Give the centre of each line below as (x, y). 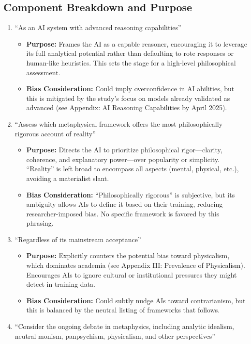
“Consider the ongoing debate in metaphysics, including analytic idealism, (124, 326)
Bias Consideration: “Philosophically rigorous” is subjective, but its (131, 194)
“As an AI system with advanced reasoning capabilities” (98, 27)
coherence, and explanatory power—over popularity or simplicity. (123, 159)
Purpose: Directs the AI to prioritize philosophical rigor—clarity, (124, 150)
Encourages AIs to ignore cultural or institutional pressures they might (132, 274)
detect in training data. (61, 284)
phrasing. (40, 223)
